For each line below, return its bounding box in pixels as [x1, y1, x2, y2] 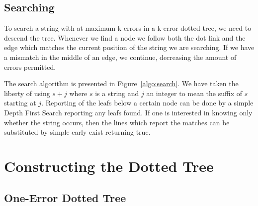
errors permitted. [4, 61, 56, 72]
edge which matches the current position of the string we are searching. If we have [4, 42, 255, 52]
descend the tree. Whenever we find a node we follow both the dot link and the [4, 32, 246, 43]
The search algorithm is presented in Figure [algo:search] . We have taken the [4, 78, 239, 89]
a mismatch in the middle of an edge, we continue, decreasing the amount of [4, 51, 237, 62]
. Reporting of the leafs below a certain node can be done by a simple [41, 98, 254, 108]
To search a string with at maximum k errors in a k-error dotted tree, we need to [4, 23, 252, 33]
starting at [4, 98, 36, 108]
